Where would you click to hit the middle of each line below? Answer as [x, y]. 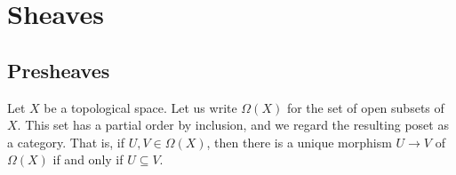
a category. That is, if [66, 142]
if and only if [88, 159]
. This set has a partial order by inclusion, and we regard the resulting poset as [233, 125]
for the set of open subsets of [365, 107]
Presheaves [59, 70]
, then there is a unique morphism [299, 142]
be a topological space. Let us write [140, 107]
